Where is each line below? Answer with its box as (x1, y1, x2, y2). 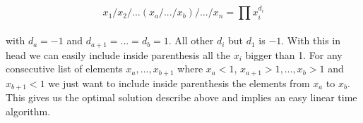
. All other (168, 33, 214, 48)
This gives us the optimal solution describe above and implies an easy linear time (6, 90, 357, 104)
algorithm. (6, 103, 51, 118)
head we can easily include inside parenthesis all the (6, 47, 231, 62)
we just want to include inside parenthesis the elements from (48, 75, 310, 90)
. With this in (281, 33, 341, 48)
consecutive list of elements (6, 61, 123, 76)
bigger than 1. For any (245, 47, 343, 62)
